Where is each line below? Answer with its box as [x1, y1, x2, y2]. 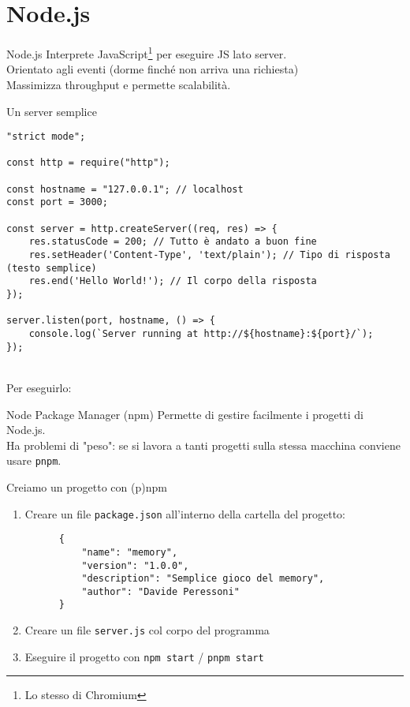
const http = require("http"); [6, 157, 170, 169]
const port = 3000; [6, 196, 108, 208]
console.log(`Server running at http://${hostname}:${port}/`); [28, 328, 374, 339]
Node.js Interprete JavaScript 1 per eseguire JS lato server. [6, 43, 287, 62]
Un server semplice [6, 103, 97, 119]
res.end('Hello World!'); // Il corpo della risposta [28, 275, 317, 287]
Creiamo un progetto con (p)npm [6, 478, 167, 495]
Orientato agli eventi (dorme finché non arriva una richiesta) [6, 61, 299, 77]
